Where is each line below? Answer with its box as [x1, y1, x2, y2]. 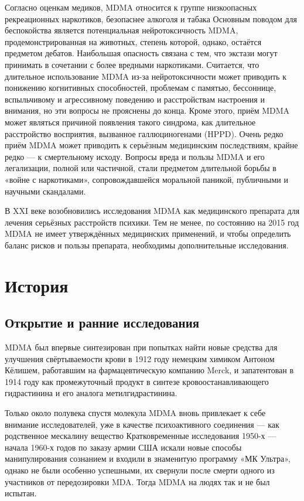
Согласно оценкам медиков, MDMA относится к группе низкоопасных [5, 1, 257, 13]
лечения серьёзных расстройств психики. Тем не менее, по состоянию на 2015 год [5, 216, 299, 228]
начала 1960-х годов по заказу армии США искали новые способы [5, 441, 242, 453]
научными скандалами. [5, 185, 86, 197]
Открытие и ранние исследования [5, 313, 200, 332]
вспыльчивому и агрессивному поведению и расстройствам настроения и [5, 93, 265, 105]
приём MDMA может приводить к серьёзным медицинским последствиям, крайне [5, 139, 298, 151]
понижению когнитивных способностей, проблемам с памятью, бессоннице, [5, 81, 276, 94]
